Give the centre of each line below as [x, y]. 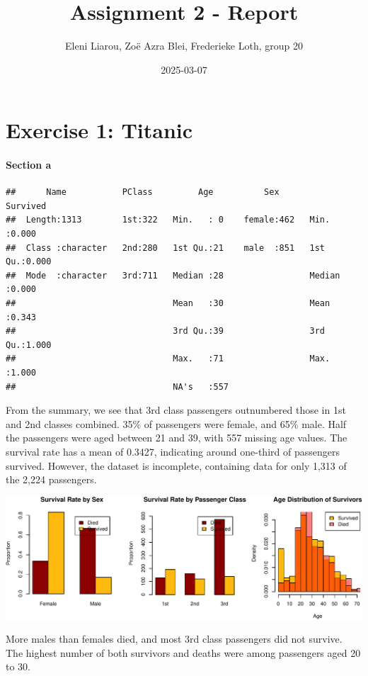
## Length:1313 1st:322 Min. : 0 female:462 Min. [168, 220]
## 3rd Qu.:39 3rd [166, 331]
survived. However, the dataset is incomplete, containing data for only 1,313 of [176, 465]
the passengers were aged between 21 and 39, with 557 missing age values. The [177, 438]
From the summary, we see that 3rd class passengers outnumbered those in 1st [176, 410]
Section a [29, 165]
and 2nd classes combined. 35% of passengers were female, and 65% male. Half [176, 423]
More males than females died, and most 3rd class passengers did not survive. [174, 639]
